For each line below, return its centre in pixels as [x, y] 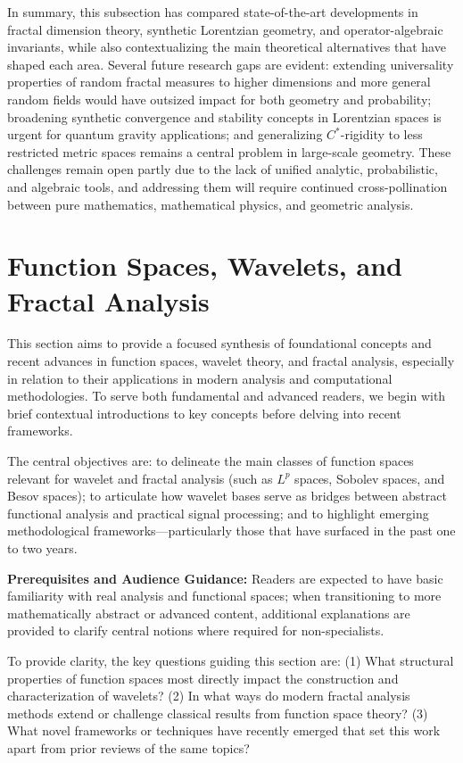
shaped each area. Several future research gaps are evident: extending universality [231, 64]
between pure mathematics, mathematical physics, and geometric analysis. [211, 204]
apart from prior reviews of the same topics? [128, 747]
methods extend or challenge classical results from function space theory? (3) [218, 713]
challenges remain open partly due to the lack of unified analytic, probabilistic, [223, 169]
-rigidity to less [381, 134]
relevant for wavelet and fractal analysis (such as [140, 478]
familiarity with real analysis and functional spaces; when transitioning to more [224, 596]
